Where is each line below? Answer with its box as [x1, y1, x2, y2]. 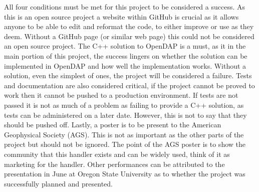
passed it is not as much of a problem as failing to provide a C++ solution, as [4, 99, 244, 110]
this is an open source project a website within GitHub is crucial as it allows [4, 11, 239, 22]
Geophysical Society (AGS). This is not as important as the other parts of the [4, 129, 244, 139]
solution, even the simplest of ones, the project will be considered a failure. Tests [4, 70, 252, 81]
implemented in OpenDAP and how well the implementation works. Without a [4, 60, 246, 71]
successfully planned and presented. [4, 178, 113, 188]
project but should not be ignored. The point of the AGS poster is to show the [4, 139, 245, 149]
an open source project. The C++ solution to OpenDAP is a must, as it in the [4, 41, 246, 51]
